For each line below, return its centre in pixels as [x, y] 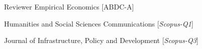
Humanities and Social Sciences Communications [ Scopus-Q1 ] [99, 23]
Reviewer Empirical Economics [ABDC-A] [69, 6]
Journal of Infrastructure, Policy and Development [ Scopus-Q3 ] [101, 40]
